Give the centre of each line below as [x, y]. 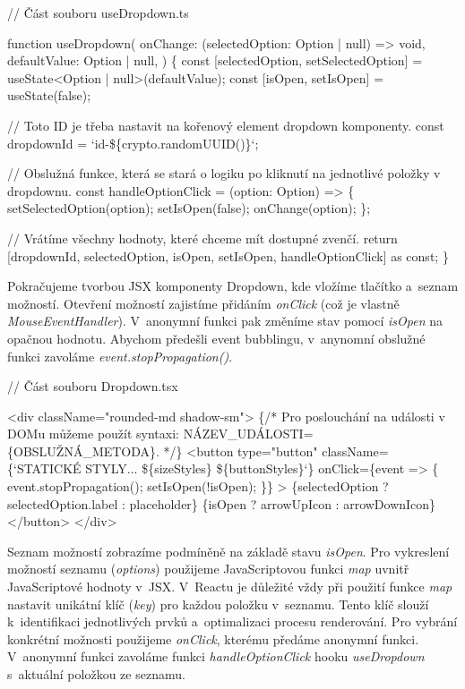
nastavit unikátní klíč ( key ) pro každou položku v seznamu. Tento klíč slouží [218, 604]
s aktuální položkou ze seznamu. [96, 674]
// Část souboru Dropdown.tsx [93, 386]
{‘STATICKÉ [44, 468]
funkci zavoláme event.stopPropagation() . [120, 356]
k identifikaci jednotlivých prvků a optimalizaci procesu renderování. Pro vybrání [232, 621]
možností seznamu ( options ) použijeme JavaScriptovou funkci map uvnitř [208, 569]
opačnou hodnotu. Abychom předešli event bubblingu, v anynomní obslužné [216, 338]
